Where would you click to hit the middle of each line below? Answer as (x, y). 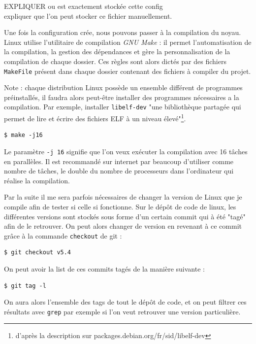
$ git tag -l (25, 286)
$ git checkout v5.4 (38, 253)
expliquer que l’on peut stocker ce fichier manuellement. (88, 16)
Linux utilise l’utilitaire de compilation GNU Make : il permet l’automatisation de (128, 42)
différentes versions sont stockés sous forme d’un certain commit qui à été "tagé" (125, 216)
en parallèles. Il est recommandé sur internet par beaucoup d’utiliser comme (119, 161)
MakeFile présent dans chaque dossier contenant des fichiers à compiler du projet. (128, 71)
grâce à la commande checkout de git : (63, 235)
